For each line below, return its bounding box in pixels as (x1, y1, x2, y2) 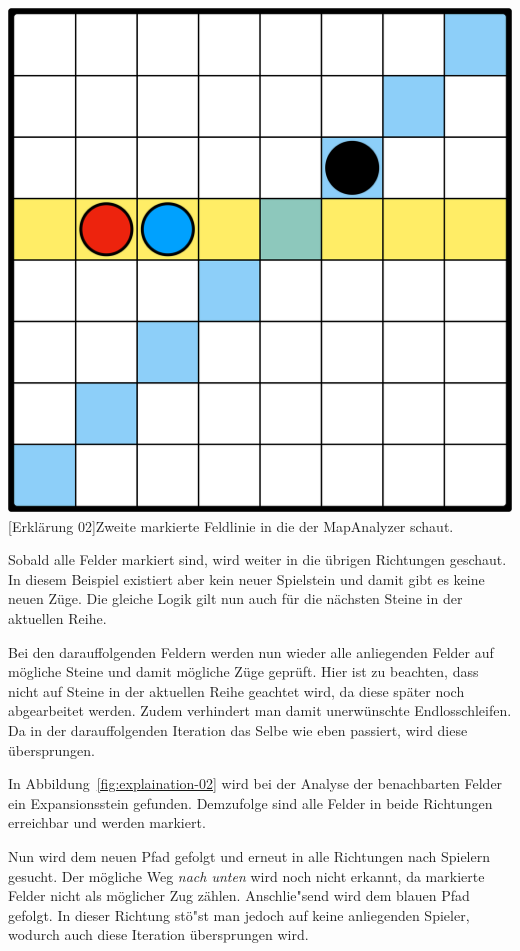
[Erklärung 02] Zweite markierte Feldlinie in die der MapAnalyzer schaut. (8, 515, 454, 536)
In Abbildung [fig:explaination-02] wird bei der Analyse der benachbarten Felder (8, 773, 503, 794)
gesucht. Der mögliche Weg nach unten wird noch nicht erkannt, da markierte (8, 865, 485, 886)
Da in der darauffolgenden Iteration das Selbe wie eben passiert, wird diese (8, 719, 468, 740)
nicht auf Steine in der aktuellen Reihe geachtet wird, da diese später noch (8, 680, 465, 701)
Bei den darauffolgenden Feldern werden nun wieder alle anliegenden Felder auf (8, 641, 494, 662)
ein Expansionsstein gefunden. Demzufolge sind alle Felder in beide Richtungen (8, 792, 493, 813)
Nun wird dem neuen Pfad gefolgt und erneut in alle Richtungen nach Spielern (8, 845, 491, 866)
